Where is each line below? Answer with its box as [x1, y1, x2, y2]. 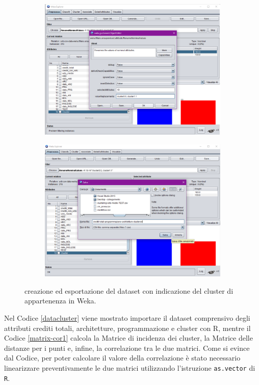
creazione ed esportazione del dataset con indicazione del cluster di [24, 285, 234, 296]
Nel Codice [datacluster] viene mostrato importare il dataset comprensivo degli [4, 313, 250, 323]
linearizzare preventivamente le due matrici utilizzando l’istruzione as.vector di [4, 363, 255, 373]
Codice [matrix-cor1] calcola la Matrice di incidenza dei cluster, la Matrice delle [4, 332, 253, 343]
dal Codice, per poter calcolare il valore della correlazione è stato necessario [4, 352, 241, 363]
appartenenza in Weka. [24, 295, 96, 306]
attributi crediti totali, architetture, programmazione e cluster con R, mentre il [4, 322, 251, 333]
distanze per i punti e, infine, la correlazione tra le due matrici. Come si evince [4, 342, 250, 353]
